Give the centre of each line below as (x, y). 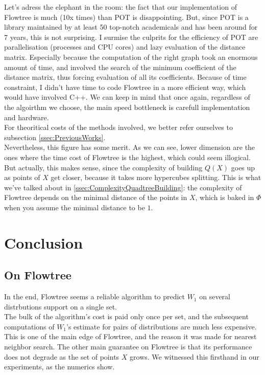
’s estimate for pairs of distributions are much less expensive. (162, 326)
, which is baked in (225, 197)
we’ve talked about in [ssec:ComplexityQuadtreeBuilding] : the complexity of (123, 187)
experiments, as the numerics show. (59, 367)
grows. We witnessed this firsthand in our (195, 356)
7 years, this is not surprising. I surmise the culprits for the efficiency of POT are (131, 37)
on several (215, 296)
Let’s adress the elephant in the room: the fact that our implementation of (121, 7)
